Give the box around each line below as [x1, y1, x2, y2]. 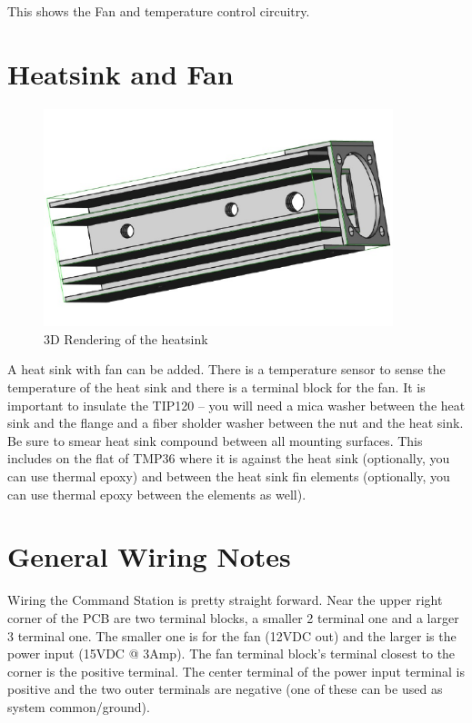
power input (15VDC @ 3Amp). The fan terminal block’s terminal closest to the [7, 644, 456, 663]
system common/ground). [7, 697, 150, 716]
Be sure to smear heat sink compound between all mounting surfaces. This [7, 431, 423, 450]
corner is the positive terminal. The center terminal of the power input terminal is [7, 661, 465, 680]
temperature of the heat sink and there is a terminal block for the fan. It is [7, 378, 426, 397]
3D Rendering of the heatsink [44, 329, 208, 348]
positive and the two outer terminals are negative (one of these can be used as [7, 679, 443, 698]
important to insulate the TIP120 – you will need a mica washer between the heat [7, 395, 466, 414]
